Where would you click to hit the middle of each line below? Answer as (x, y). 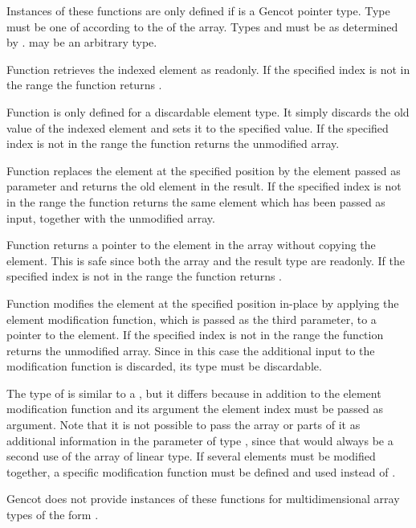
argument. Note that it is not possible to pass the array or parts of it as (184, 425)
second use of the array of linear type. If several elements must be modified (191, 456)
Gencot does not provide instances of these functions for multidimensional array (203, 499)
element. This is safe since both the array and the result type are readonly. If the (206, 260)
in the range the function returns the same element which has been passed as (196, 201)
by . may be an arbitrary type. (82, 42)
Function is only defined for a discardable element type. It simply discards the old (208, 111)
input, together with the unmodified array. (111, 217)
